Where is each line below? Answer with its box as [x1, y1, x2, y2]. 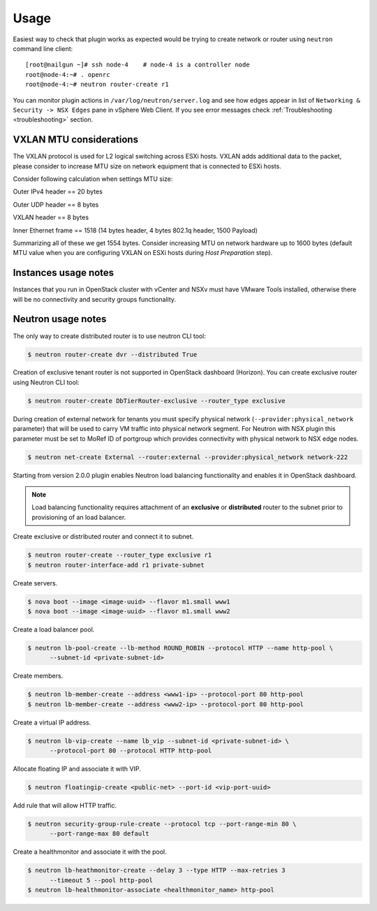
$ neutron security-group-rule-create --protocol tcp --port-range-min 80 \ [27, 819, 297, 828]
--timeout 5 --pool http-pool [50, 876, 154, 884]
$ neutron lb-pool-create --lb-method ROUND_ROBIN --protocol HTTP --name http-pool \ [27, 643, 334, 652]
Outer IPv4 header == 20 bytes [13, 187, 103, 196]
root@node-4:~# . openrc [25, 71, 110, 78]
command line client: [13, 44, 73, 52]
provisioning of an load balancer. [31, 513, 126, 521]
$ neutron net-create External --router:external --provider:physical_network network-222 [27, 453, 348, 461]
